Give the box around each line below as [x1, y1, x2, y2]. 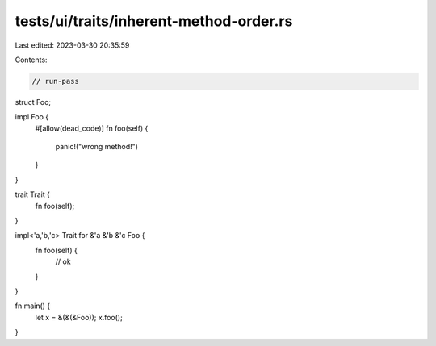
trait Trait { [15, 190, 50, 199]
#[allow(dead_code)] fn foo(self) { [35, 123, 149, 133]
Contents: [15, 55, 48, 65]
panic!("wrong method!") [55, 142, 139, 152]
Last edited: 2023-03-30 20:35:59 [15, 40, 130, 50]
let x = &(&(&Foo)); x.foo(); [35, 312, 123, 322]
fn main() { [15, 301, 51, 311]
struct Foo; [15, 97, 52, 106]
